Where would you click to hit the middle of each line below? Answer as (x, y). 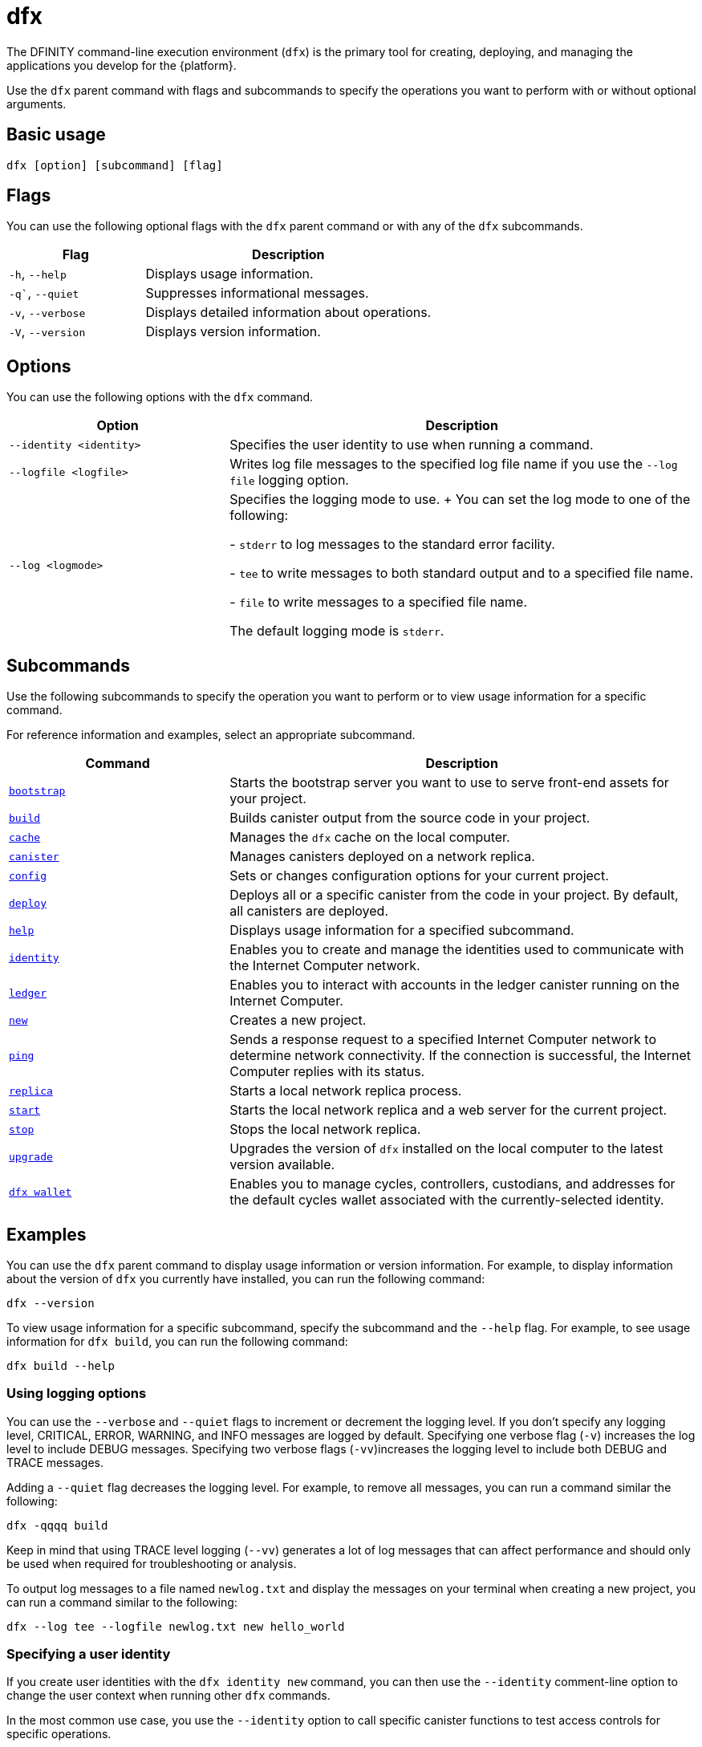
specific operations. (59, 1734)
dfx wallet (41, 1192)
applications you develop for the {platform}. (122, 65)
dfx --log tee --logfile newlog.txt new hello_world (176, 1626)
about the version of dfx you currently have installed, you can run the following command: (246, 1278)
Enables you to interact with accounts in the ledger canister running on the (454, 985)
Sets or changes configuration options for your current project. (419, 876)
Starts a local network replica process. (346, 1091)
